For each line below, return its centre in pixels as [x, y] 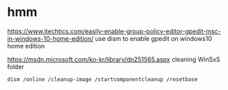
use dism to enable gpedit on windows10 [154, 38]
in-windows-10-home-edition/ [51, 38]
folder [16, 66]
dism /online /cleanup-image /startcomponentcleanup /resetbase [102, 79]
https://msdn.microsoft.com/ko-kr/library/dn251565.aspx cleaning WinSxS [114, 59]
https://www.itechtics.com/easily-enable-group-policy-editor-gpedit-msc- [114, 31]
